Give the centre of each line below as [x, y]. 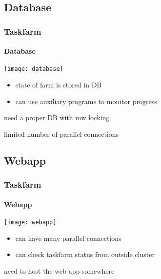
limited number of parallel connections [61, 134]
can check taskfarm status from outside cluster [85, 254]
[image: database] [34, 69]
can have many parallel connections [68, 238]
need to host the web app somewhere [59, 270]
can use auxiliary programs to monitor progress [86, 101]
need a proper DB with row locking [57, 118]
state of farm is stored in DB [59, 85]
